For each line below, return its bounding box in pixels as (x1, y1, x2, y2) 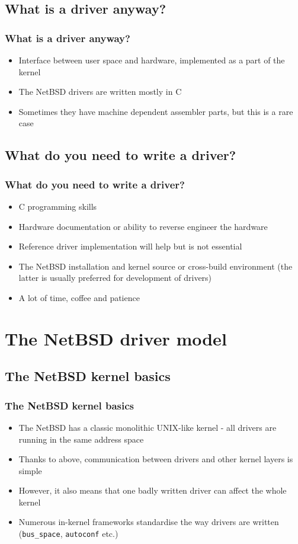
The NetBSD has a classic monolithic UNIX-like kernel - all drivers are (18, 421, 277, 433)
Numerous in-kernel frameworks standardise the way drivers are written (18, 516, 279, 528)
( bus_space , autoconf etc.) (18, 527, 118, 540)
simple (18, 464, 42, 476)
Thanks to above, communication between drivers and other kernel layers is (18, 453, 293, 465)
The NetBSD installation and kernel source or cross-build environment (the (18, 260, 293, 272)
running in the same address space (18, 433, 144, 445)
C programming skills (18, 200, 97, 212)
